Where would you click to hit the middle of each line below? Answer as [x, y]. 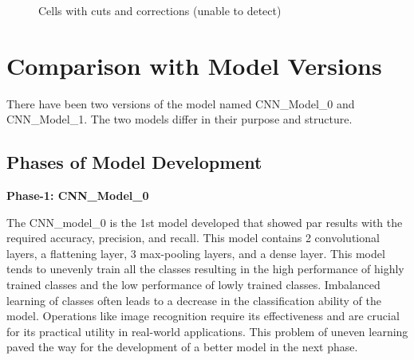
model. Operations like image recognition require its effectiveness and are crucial [203, 316]
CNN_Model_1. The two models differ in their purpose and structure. [179, 119]
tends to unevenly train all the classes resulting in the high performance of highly [205, 269]
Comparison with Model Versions [194, 65]
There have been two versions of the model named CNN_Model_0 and [181, 103]
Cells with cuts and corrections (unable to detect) [160, 10]
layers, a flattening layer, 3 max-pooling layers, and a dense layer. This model [196, 253]
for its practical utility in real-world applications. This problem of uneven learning [207, 331]
